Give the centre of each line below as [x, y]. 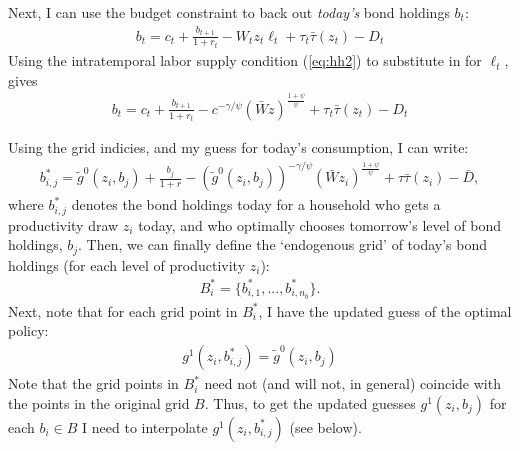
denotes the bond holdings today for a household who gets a [256, 204]
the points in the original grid [99, 402]
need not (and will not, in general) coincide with [352, 383]
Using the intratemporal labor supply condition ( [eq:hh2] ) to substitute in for [245, 60]
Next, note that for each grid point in [123, 310]
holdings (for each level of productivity [127, 264]
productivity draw [63, 224]
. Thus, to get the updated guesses [310, 402]
